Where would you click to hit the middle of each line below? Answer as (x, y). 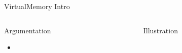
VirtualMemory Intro (37, 6)
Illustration (160, 30)
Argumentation (28, 30)
